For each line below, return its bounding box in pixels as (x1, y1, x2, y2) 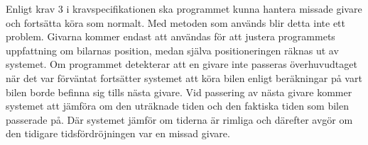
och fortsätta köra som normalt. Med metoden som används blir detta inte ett (6, 15, 346, 30)
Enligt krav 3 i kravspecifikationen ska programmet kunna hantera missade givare (6, 1, 362, 16)
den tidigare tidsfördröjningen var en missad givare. (6, 126, 230, 141)
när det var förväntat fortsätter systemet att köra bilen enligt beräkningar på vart (6, 70, 362, 85)
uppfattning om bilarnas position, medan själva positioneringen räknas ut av (6, 42, 339, 57)
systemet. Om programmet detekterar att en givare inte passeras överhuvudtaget (6, 57, 357, 71)
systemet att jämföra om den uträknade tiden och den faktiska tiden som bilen (6, 98, 349, 113)
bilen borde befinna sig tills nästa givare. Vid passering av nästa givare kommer (6, 84, 352, 99)
